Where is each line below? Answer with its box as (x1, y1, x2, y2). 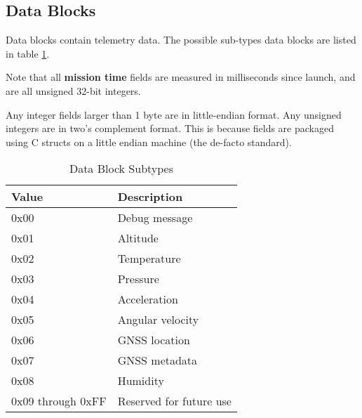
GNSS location (117, 332, 190, 348)
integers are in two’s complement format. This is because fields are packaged (6, 121, 334, 136)
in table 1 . (6, 46, 50, 60)
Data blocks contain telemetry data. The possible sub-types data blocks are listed (6, 32, 356, 47)
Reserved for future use (117, 393, 232, 410)
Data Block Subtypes (69, 160, 174, 177)
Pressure (117, 270, 159, 287)
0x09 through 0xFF (11, 393, 107, 410)
